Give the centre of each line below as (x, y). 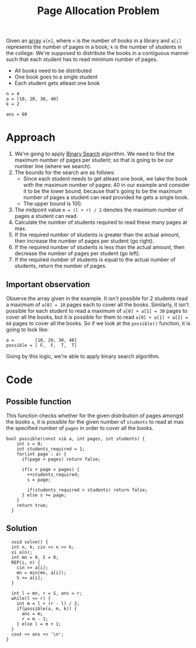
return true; (32, 505)
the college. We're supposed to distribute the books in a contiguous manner (97, 53)
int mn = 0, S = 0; (35, 557)
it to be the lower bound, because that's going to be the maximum (103, 191)
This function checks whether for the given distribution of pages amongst (95, 415)
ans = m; (32, 613)
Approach (31, 137)
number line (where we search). (53, 166)
